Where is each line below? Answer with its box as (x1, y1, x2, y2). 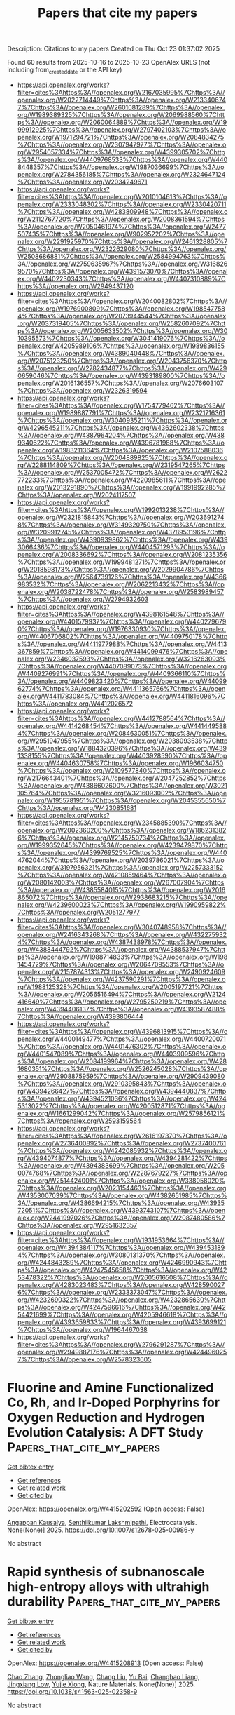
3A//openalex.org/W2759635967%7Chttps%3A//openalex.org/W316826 (17, 260, 228, 268)
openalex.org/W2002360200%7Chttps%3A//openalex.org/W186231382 (17, 826, 227, 834)
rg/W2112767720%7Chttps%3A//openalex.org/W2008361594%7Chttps (17, 215, 225, 223)
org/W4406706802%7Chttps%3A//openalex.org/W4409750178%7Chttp (17, 632, 228, 640)
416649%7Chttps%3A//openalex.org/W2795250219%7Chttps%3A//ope (17, 997, 227, 1006)
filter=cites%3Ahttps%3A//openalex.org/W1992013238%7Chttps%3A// (17, 505, 225, 513)
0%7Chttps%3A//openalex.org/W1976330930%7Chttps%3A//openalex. (17, 624, 227, 633)
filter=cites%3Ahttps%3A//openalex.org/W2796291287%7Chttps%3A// (17, 1340, 225, 1348)
